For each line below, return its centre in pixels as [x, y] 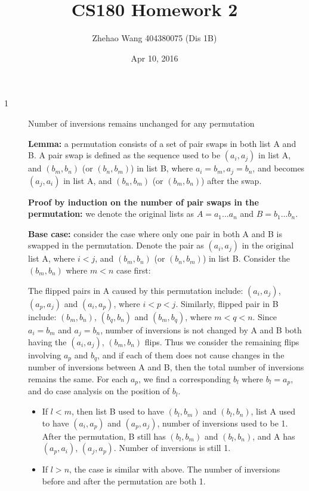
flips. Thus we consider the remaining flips [222, 341]
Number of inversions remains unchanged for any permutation [141, 123]
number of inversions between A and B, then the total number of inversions [166, 367]
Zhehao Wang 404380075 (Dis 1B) [154, 38]
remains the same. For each [78, 379]
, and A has [274, 436]
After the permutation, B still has [104, 436]
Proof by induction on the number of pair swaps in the [143, 202]
